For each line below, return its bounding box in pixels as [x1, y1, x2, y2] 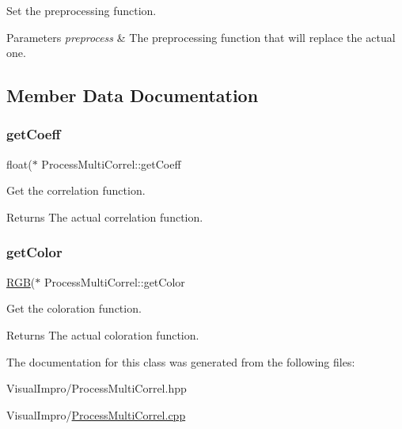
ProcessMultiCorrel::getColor [44, 273, 185, 290]
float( [6, 155, 32, 172]
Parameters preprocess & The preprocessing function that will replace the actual [6, 28, 396, 45]
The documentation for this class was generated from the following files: [6, 353, 355, 370]
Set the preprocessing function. [6, 2, 157, 18]
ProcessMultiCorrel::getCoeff [41, 155, 181, 172]
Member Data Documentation [6, 83, 259, 108]
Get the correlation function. [6, 182, 146, 199]
